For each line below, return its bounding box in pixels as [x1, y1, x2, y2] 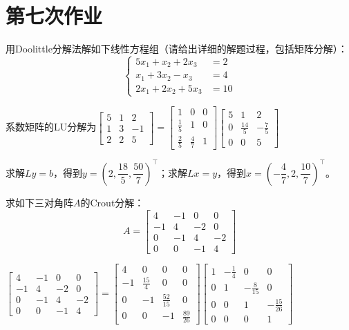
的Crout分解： [80, 195, 144, 209]
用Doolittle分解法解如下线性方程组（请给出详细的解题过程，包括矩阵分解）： [6, 41, 348, 56]
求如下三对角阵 [6, 195, 73, 209]
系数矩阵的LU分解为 [6, 119, 97, 134]
